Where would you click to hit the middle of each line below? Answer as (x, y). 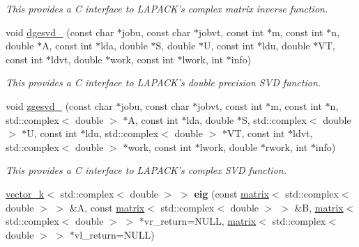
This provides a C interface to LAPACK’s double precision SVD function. (163, 82)
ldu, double (286, 46)
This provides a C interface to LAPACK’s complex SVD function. (146, 170)
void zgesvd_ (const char (59, 105)
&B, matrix (319, 207)
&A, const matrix (107, 207)
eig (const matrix (231, 193)
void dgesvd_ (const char (60, 32)
